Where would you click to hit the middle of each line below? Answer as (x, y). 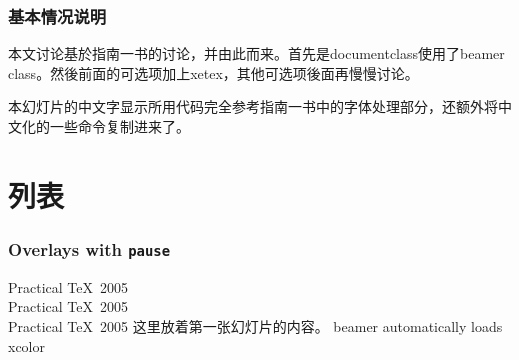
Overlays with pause (89, 248)
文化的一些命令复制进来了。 (99, 126)
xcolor (26, 345)
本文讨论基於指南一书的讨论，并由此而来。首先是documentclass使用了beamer (256, 53)
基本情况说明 (57, 15)
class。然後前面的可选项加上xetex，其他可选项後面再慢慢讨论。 (213, 72)
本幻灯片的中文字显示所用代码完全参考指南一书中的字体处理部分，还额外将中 (260, 106)
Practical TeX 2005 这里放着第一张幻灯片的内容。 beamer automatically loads (255, 325)
